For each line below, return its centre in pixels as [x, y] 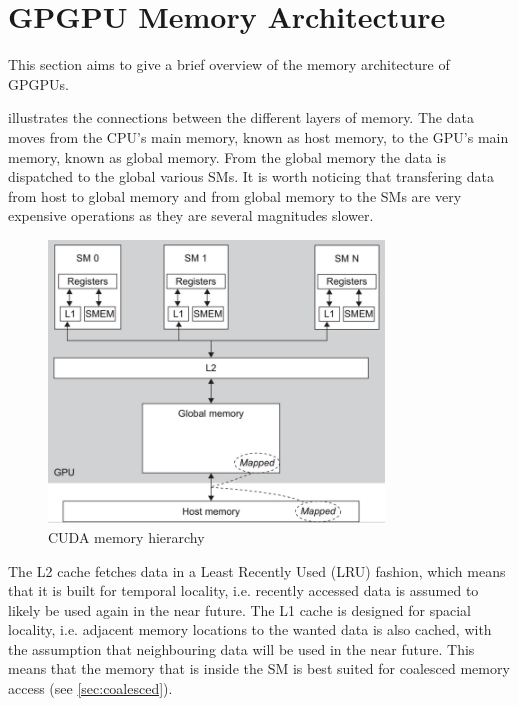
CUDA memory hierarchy [126, 536]
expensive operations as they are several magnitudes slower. [191, 215]
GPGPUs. [38, 83]
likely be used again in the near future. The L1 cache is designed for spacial [239, 609]
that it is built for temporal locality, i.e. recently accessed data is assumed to [243, 590]
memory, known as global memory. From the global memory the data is [227, 156]
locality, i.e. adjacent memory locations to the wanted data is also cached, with [250, 629]
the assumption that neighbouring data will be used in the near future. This [241, 648]
